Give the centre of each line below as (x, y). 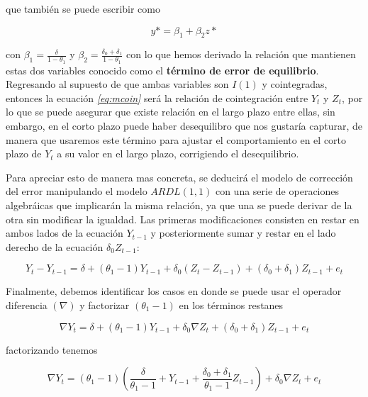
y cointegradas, (295, 84)
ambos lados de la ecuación (65, 233)
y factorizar (105, 304)
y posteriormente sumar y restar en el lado (243, 233)
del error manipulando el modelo (77, 191)
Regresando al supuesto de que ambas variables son (117, 84)
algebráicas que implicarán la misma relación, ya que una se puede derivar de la (179, 205)
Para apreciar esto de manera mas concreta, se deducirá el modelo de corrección (179, 177)
